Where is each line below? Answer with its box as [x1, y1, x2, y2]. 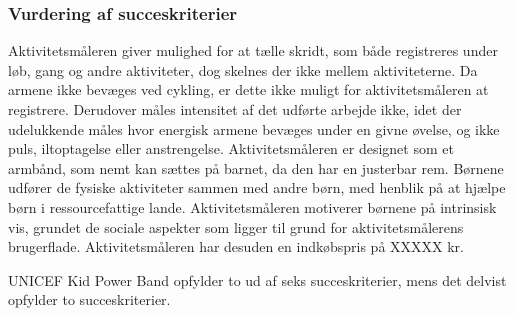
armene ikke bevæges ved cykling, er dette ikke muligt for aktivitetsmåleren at [8, 79, 489, 100]
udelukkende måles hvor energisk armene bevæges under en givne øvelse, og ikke [8, 118, 500, 139]
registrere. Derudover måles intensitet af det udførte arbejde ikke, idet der [8, 99, 462, 119]
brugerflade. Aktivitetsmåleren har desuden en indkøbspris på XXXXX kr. [8, 236, 464, 257]
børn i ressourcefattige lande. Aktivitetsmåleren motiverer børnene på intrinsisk [8, 196, 497, 217]
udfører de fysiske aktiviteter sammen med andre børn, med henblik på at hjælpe [8, 177, 506, 198]
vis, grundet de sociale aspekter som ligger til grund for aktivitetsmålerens [8, 216, 464, 237]
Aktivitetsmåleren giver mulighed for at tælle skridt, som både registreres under [8, 40, 498, 61]
